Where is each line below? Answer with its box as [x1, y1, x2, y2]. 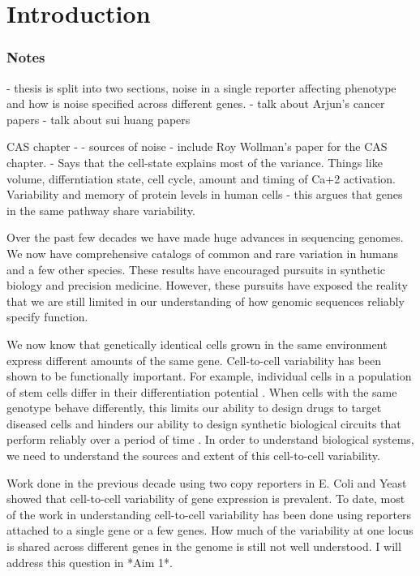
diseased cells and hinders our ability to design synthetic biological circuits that [6, 415, 401, 432]
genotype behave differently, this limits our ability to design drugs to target [6, 399, 382, 416]
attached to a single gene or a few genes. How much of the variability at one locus [6, 522, 414, 539]
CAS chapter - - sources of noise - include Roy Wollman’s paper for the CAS [6, 138, 388, 155]
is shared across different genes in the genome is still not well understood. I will [6, 538, 401, 555]
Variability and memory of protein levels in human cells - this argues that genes [6, 186, 403, 203]
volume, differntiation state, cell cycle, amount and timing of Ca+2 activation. [6, 170, 396, 187]
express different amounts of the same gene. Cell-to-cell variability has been [6, 351, 382, 368]
